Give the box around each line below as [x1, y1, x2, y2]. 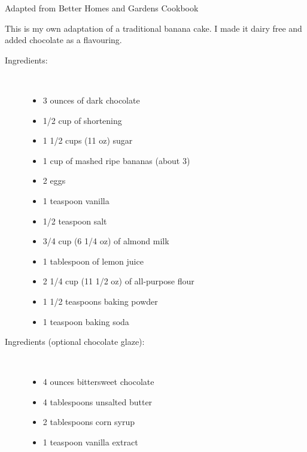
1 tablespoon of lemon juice [42, 254, 144, 267]
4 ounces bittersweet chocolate [42, 375, 154, 388]
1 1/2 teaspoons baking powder [42, 295, 158, 307]
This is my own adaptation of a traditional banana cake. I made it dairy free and [5, 22, 302, 34]
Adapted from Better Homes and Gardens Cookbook [5, 2, 199, 14]
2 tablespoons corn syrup [42, 415, 135, 428]
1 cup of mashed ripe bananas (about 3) [42, 154, 190, 166]
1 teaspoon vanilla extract [42, 436, 138, 448]
